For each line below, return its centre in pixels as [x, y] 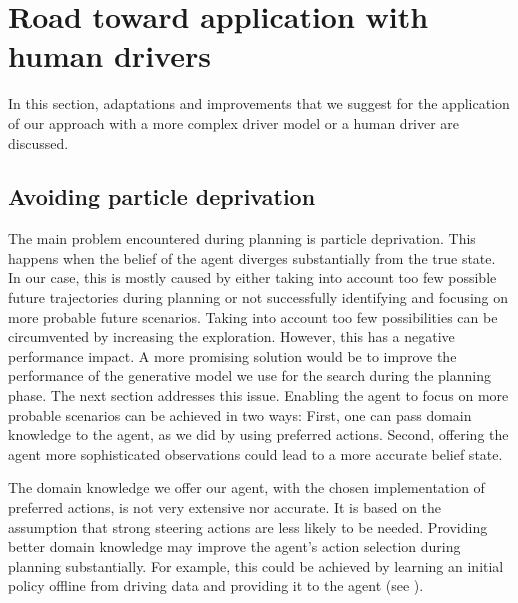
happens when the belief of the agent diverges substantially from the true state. [252, 257]
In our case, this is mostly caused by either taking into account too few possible [252, 277]
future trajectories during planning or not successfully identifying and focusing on [258, 297]
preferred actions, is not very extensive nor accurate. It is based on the [225, 507]
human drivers [109, 55]
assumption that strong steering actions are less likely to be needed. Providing [248, 526]
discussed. [38, 142]
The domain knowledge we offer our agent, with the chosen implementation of [246, 487]
